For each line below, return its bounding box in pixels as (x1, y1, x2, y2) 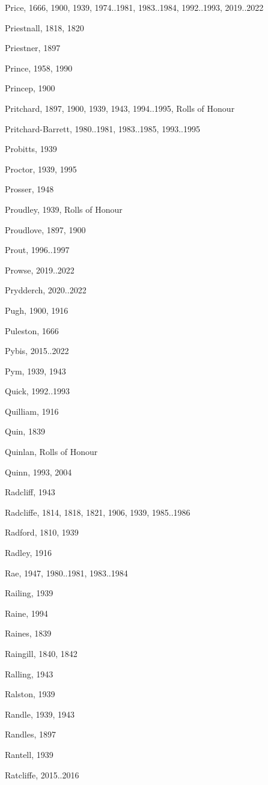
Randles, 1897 (5, 728, 56, 741)
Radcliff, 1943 (5, 486, 55, 498)
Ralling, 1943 (5, 667, 53, 680)
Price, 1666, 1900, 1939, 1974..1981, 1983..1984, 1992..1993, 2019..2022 (5, 1, 264, 13)
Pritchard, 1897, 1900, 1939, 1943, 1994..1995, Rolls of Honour (5, 102, 235, 114)
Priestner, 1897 (5, 41, 61, 54)
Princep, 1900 (5, 82, 55, 94)
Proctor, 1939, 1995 (5, 162, 77, 175)
